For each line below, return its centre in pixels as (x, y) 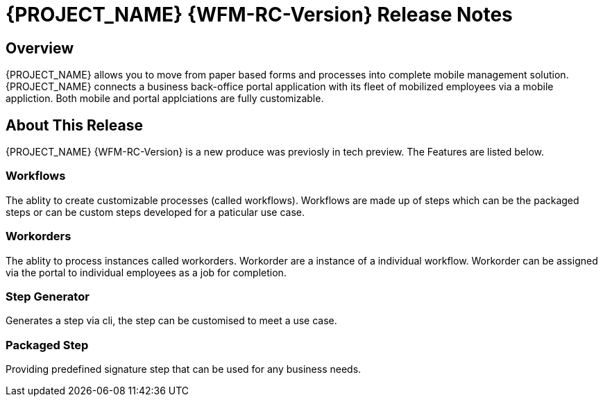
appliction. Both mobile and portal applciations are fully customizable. (165, 99)
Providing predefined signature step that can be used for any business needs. (184, 369)
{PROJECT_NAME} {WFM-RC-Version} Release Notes (259, 15)
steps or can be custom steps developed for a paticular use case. (155, 212)
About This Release (74, 125)
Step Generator (48, 296)
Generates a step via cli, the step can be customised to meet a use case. (171, 321)
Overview (40, 48)
